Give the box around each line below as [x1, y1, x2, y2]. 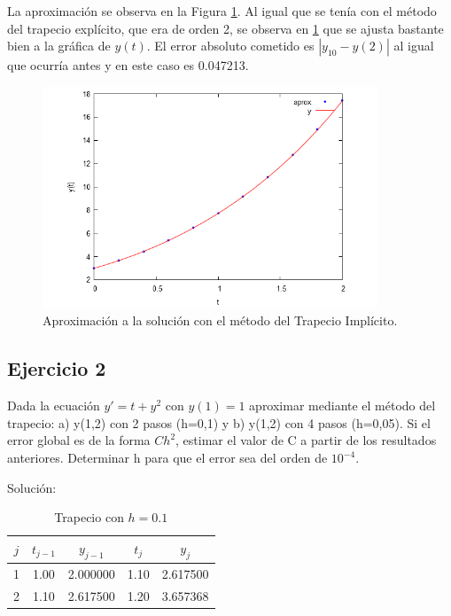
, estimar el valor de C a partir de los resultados [175, 431, 437, 449]
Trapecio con [54, 508, 124, 526]
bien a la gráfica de [7, 36, 111, 55]
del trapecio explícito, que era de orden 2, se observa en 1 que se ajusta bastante [7, 19, 444, 37]
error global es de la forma [7, 431, 151, 449]
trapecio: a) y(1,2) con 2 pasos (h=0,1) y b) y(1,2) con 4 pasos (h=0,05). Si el [7, 413, 431, 432]
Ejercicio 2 [7, 355, 106, 382]
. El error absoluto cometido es [146, 36, 315, 55]
